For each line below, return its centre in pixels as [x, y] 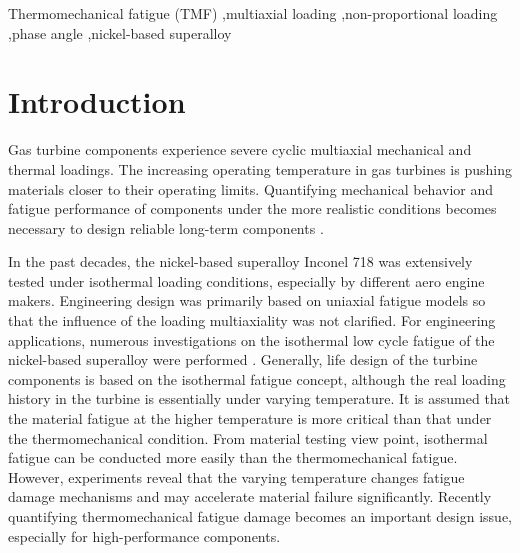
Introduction [97, 101]
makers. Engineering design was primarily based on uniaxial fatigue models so [247, 300]
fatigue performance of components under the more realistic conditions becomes [252, 208]
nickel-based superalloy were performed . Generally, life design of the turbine [243, 359]
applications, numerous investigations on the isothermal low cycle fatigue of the [251, 339]
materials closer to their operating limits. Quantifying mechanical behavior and [251, 188]
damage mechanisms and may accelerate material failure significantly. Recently [250, 496]
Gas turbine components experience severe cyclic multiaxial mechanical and [240, 149]
